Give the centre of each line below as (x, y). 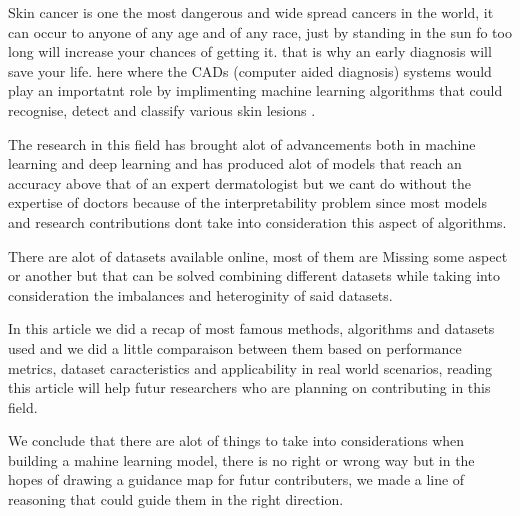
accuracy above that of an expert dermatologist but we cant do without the (239, 182)
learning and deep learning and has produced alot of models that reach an (235, 163)
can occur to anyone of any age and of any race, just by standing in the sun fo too (260, 31)
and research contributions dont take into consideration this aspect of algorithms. (257, 221)
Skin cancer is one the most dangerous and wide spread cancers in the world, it (251, 12)
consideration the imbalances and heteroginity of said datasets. (200, 294)
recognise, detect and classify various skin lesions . (162, 109)
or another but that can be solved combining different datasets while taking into (254, 275)
